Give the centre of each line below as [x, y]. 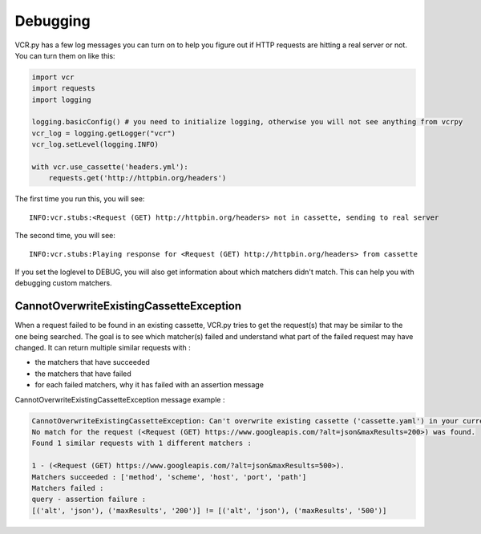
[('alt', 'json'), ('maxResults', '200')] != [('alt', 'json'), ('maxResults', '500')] [209, 510]
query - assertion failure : [89, 500]
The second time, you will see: [65, 236]
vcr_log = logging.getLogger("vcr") [104, 133]
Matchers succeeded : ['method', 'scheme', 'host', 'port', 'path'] [169, 477]
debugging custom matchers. [63, 283]
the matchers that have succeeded [92, 362]
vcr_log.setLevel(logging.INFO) [95, 145]
